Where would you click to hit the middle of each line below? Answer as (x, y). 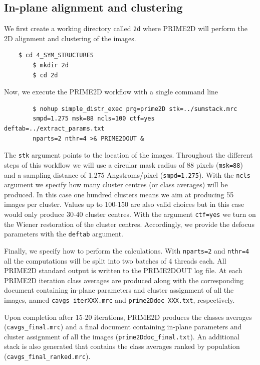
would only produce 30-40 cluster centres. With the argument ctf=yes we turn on (130, 214)
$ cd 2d (45, 75)
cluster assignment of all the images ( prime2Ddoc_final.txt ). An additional (122, 336)
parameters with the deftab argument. (64, 234)
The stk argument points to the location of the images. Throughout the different (128, 155)
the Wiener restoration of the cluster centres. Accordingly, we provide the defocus (129, 224)
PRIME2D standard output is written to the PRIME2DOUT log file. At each (123, 270)
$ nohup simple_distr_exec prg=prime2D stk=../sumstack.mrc (135, 109)
